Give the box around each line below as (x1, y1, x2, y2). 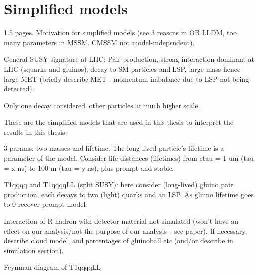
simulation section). (4, 245, 64, 255)
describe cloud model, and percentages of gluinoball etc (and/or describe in (4, 235, 233, 246)
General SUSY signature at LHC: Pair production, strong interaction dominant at (4, 54, 254, 64)
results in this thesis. (4, 126, 67, 137)
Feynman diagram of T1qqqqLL (4, 262, 101, 272)
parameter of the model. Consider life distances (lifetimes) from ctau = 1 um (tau (4, 153, 254, 163)
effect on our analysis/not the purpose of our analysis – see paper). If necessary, (4, 225, 247, 236)
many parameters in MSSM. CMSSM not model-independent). (4, 37, 195, 47)
